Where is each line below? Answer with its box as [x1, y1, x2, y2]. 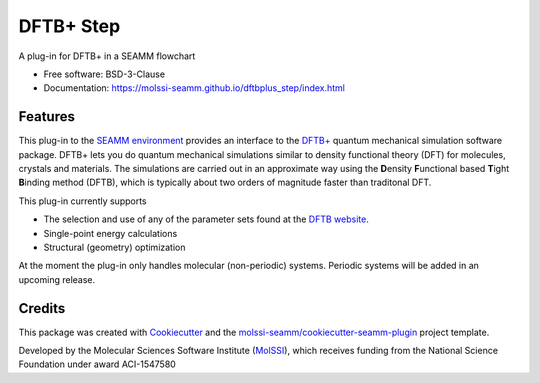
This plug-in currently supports [18, 195, 147, 207]
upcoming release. [18, 273, 96, 285]
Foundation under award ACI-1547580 [18, 358, 177, 370]
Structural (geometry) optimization [43, 241, 186, 253]
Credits [18, 300, 66, 317]
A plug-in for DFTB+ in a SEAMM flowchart [18, 50, 196, 62]
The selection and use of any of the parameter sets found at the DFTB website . [43, 213, 369, 225]
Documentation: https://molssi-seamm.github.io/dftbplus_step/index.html [43, 82, 345, 94]
